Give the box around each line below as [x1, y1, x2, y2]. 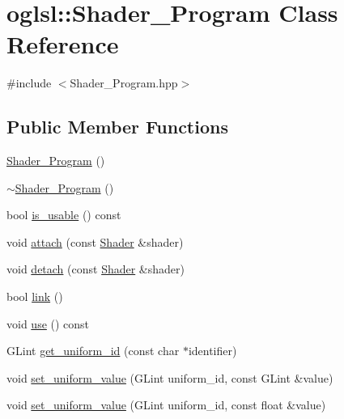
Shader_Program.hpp [70, 74, 178, 91]
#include [6, 74, 52, 91]
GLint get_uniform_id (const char [6, 342, 180, 359]
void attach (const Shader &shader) [6, 233, 184, 250]
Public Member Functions [6, 114, 228, 139]
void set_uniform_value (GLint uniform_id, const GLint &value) [6, 369, 333, 386]
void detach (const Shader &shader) [6, 260, 185, 277]
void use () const [6, 315, 90, 332]
